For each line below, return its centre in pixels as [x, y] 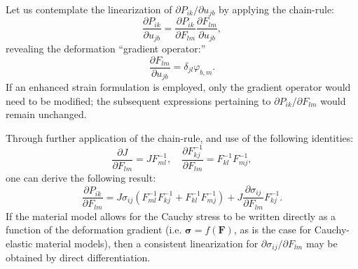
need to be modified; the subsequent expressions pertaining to [138, 100]
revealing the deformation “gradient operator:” [106, 48]
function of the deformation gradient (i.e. [94, 230]
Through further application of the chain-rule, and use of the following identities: [180, 137]
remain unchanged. [46, 114]
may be [322, 243]
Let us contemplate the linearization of [89, 9]
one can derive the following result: [81, 178]
